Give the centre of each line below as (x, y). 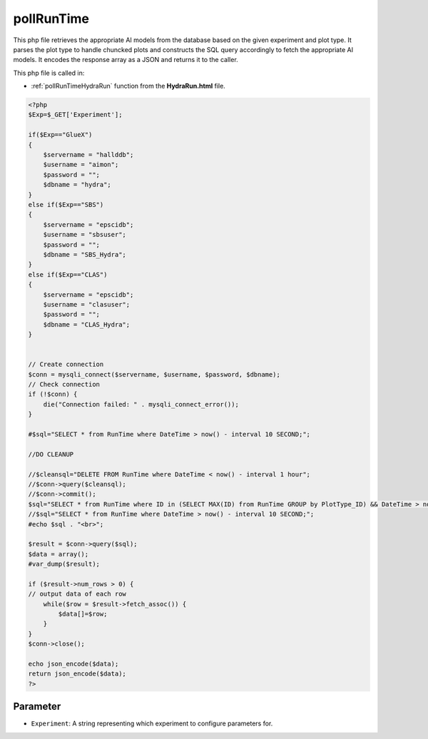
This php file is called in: (49, 73)
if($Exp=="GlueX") (60, 135)
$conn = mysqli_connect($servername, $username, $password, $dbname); (154, 374)
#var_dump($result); (64, 564)
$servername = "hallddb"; (88, 155)
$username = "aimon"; (81, 165)
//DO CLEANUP (51, 454)
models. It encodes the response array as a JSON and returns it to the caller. (126, 60)
